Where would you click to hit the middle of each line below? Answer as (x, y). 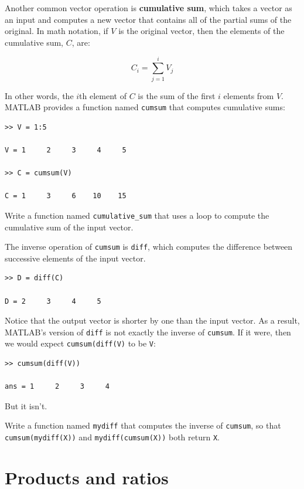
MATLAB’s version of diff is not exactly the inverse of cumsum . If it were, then (148, 332)
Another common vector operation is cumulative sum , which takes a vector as (148, 8)
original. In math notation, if (57, 31)
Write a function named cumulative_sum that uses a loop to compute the (137, 215)
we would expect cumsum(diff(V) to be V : (80, 343)
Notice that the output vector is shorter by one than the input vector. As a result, (152, 320)
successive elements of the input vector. (75, 258)
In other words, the (39, 95)
